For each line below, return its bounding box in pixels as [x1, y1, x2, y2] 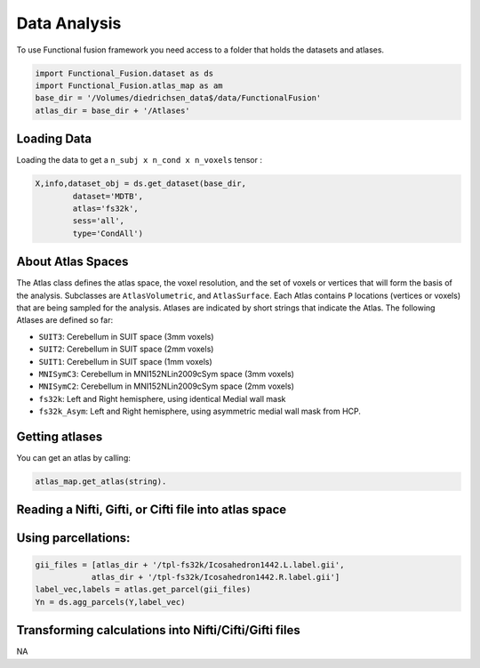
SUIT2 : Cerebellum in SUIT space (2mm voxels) [38, 343, 214, 355]
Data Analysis [16, 13, 122, 33]
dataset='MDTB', [72, 191, 144, 201]
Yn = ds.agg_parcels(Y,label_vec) [35, 597, 186, 607]
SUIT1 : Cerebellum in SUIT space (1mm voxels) [38, 356, 212, 366]
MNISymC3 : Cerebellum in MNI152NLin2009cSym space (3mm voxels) [38, 368, 295, 379]
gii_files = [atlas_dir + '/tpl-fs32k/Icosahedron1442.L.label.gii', [35, 559, 345, 569]
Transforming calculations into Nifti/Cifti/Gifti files [16, 623, 301, 638]
